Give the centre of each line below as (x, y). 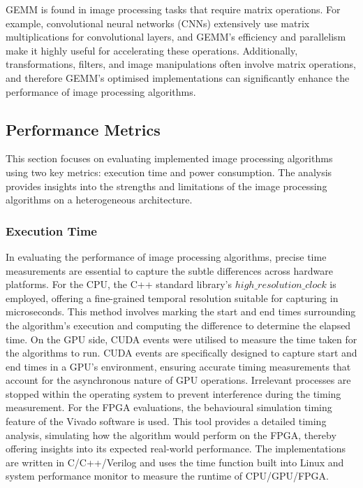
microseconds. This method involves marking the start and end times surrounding (181, 311)
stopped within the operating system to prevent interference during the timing (173, 393)
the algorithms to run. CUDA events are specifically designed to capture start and (181, 353)
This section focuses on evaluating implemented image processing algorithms (169, 158)
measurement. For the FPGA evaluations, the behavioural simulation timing (169, 407)
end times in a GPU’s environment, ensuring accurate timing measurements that (178, 366)
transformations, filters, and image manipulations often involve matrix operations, (181, 64)
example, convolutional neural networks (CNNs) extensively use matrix (158, 23)
